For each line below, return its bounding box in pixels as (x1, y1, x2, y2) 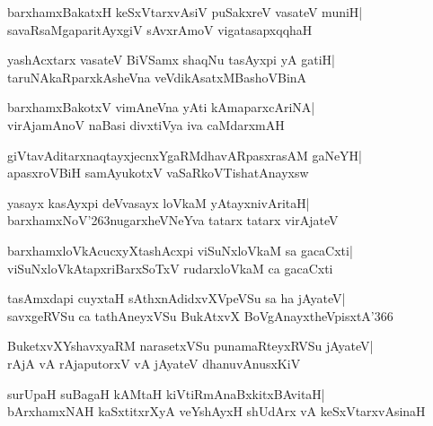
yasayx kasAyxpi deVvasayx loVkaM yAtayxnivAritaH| (7, 193, 310, 212)
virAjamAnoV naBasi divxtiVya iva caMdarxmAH (7, 115, 285, 134)
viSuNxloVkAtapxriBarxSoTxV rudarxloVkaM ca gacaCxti (7, 258, 333, 277)
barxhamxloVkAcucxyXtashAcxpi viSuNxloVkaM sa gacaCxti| (7, 240, 353, 259)
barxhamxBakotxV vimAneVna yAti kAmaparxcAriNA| (7, 98, 315, 117)
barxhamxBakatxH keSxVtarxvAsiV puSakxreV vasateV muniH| (7, 3, 363, 21)
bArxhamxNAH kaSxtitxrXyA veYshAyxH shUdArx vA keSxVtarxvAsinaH (7, 402, 426, 421)
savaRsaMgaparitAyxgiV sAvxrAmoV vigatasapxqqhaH (7, 20, 313, 39)
